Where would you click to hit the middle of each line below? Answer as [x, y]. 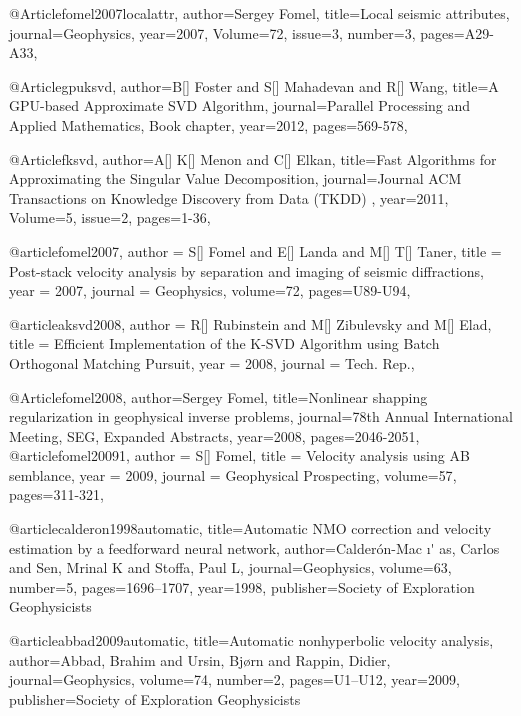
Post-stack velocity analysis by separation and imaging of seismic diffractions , [246, 270]
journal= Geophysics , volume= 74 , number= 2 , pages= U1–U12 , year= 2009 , [234, 679]
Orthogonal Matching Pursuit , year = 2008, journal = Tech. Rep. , [212, 362]
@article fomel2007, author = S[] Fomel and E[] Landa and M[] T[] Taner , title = [255, 250]
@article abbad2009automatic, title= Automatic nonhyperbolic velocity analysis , [251, 640]
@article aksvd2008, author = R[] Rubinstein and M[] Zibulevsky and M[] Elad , [250, 323]
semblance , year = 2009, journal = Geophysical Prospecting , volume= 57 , [233, 474]
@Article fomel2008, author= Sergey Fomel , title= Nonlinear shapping [218, 396]
